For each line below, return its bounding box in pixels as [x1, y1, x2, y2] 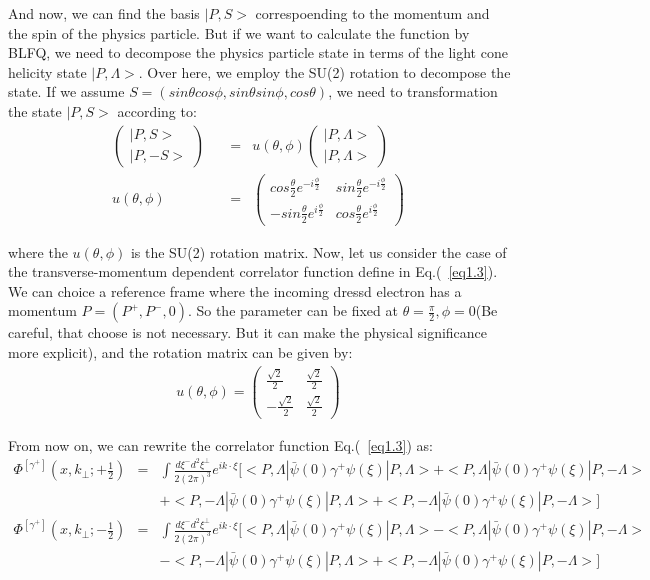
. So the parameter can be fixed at [187, 300, 398, 321]
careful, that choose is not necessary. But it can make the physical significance [8, 322, 488, 343]
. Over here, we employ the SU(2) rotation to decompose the [138, 61, 511, 82]
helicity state [8, 61, 87, 82]
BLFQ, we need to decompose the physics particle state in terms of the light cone [8, 42, 508, 63]
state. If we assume [8, 81, 125, 102]
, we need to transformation [328, 81, 498, 102]
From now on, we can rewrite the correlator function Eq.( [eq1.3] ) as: [8, 434, 434, 455]
